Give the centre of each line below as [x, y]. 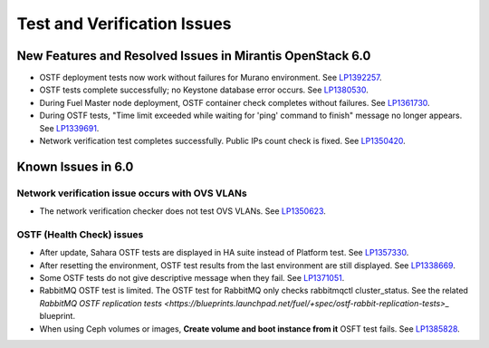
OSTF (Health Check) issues [80, 234]
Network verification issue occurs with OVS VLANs [132, 193]
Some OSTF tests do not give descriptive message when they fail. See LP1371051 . [192, 278]
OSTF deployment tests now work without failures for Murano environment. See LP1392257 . [211, 78]
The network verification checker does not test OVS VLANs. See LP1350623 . [182, 211]
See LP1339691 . [69, 128]
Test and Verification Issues [124, 24]
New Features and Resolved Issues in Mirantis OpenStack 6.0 [194, 56]
